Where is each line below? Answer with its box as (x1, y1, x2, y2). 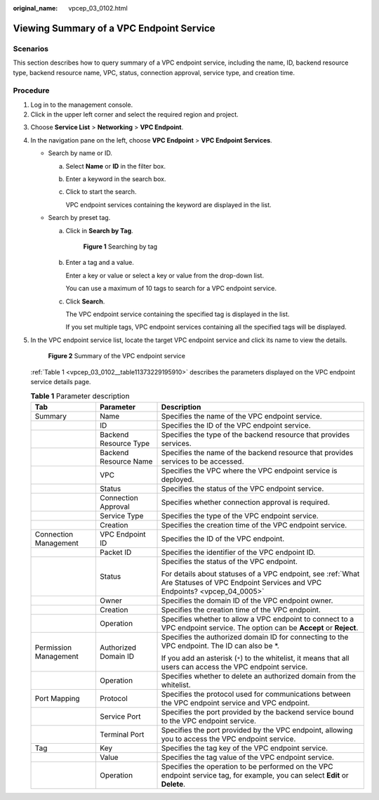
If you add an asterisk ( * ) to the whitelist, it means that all (161, 653, 350, 663)
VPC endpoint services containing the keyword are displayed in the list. (65, 200, 272, 209)
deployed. (161, 474, 194, 484)
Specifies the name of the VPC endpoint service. (161, 411, 322, 421)
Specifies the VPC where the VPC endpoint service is (161, 466, 338, 476)
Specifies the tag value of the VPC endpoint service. (161, 752, 335, 762)
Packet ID (99, 547, 132, 557)
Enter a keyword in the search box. (65, 175, 166, 183)
